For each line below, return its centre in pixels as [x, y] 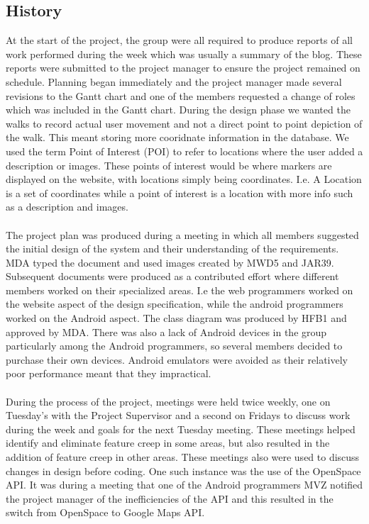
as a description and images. [67, 207]
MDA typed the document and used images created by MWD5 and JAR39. [170, 262]
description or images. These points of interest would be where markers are [169, 165]
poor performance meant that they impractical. [109, 373]
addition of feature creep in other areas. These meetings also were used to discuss [183, 457]
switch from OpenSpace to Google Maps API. [105, 512]
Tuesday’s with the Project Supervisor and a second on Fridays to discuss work [178, 415]
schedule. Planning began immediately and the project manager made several [174, 81]
